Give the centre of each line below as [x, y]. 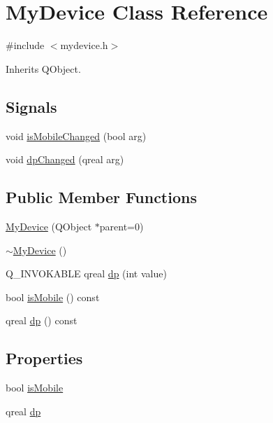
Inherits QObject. [43, 68]
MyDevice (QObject [49, 226]
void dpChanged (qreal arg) [65, 159]
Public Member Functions [101, 197]
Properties [44, 358]
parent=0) [121, 226]
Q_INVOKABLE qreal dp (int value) [86, 273]
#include [25, 45]
